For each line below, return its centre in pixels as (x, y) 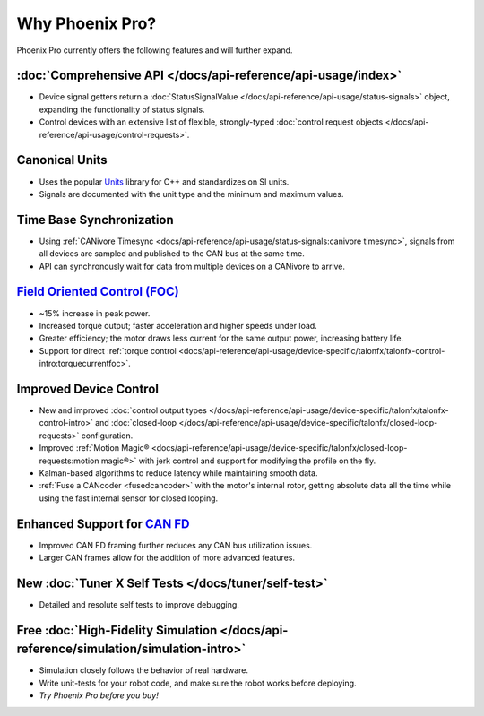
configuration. (107, 436)
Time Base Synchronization (95, 220)
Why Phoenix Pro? (86, 23)
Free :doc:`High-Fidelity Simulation (117, 630)
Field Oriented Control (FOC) (98, 292)
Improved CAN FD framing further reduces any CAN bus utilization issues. (176, 545)
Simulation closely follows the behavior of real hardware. (144, 670)
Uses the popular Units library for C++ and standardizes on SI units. (164, 181)
